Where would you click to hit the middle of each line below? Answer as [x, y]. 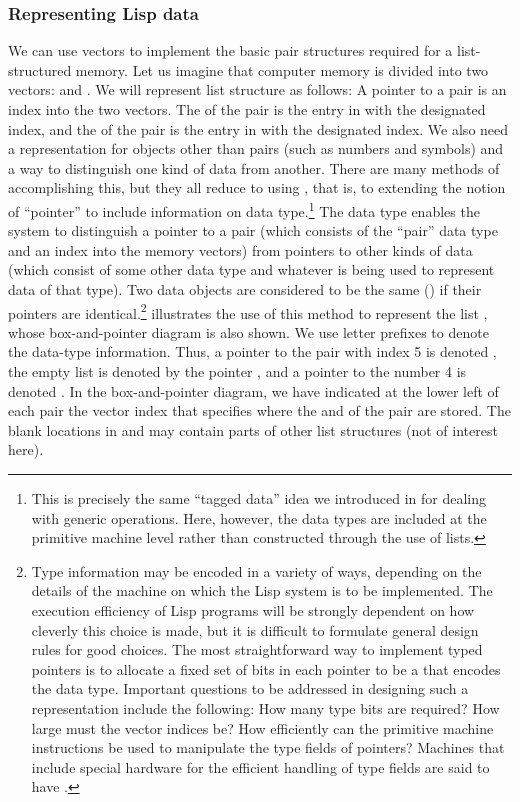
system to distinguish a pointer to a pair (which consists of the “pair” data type [253, 230]
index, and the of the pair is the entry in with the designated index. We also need [258, 128]
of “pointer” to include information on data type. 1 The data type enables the [244, 209]
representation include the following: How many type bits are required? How [265, 707]
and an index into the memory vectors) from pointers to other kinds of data [240, 249]
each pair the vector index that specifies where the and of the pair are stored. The [259, 410]
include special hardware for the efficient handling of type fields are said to [260, 766]
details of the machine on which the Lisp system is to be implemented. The [262, 590]
